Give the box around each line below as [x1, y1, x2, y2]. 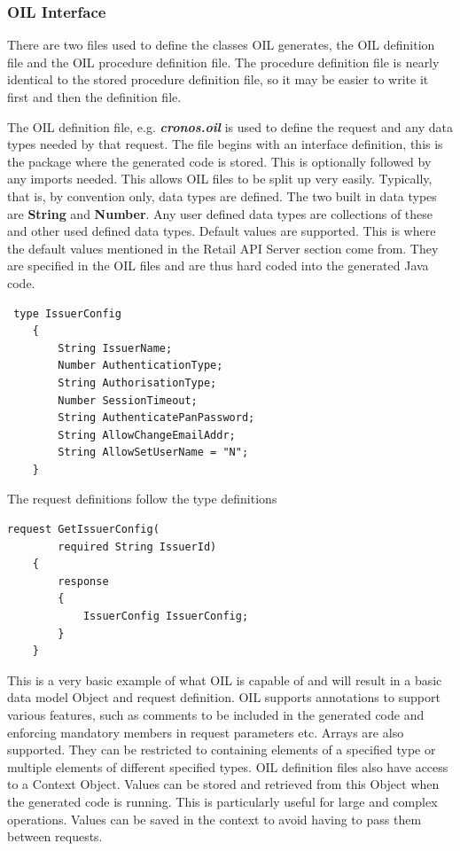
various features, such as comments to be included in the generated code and [7, 706, 425, 723]
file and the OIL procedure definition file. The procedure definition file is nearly [7, 52, 440, 71]
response [58, 574, 109, 588]
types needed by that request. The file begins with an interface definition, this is [7, 135, 443, 153]
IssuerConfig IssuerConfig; [82, 610, 249, 623]
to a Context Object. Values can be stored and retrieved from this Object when [7, 775, 440, 793]
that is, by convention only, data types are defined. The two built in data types [7, 186, 437, 205]
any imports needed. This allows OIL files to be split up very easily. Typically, [7, 169, 433, 188]
